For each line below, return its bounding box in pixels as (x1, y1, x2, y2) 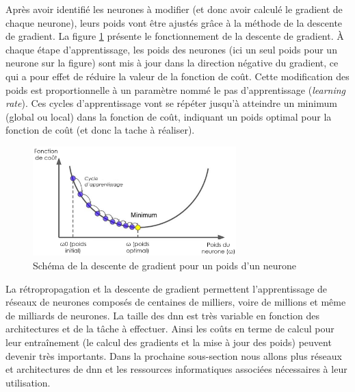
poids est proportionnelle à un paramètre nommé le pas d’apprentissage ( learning (5, 82, 346, 97)
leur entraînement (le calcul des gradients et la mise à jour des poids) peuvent (5, 334, 332, 349)
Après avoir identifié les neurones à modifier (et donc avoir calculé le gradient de (5, 2, 343, 16)
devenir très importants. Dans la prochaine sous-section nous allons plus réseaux (5, 348, 342, 363)
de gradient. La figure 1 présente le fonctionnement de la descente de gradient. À (5, 29, 344, 43)
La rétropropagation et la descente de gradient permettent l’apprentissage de (5, 281, 328, 295)
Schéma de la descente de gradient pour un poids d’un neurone (33, 258, 296, 272)
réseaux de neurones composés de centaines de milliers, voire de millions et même (5, 295, 346, 309)
